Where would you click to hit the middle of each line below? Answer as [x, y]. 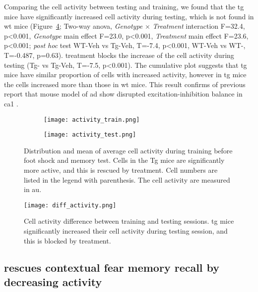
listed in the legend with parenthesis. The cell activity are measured [127, 179]
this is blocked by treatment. [67, 240]
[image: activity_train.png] [92, 120]
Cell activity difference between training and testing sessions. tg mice [129, 221]
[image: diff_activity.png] [70, 205]
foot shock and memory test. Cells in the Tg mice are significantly [124, 160]
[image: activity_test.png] [90, 135]
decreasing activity [53, 282]
